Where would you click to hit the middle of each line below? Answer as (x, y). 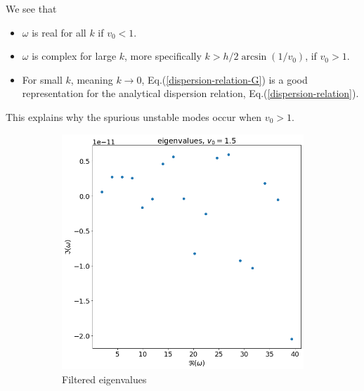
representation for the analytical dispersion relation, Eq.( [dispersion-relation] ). (190, 93)
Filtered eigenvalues (104, 379)
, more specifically (163, 56)
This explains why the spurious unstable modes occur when (134, 116)
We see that (31, 8)
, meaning (92, 79)
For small (42, 79)
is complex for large (74, 56)
